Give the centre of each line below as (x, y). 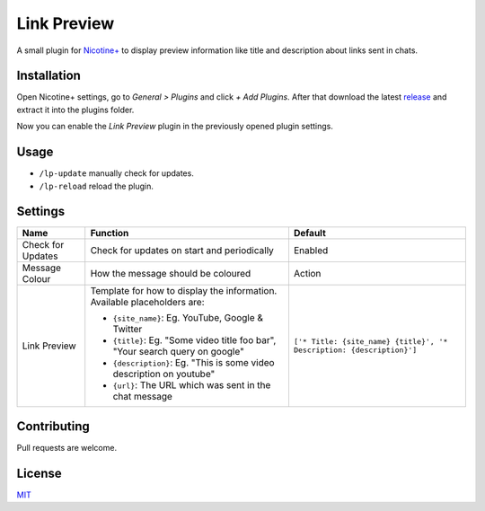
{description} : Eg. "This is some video (194, 363)
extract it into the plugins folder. (75, 110)
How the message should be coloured (171, 274)
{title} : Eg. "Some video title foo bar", (194, 340)
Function (110, 233)
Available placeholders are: (148, 303)
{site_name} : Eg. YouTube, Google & (188, 318)
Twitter (128, 330)
